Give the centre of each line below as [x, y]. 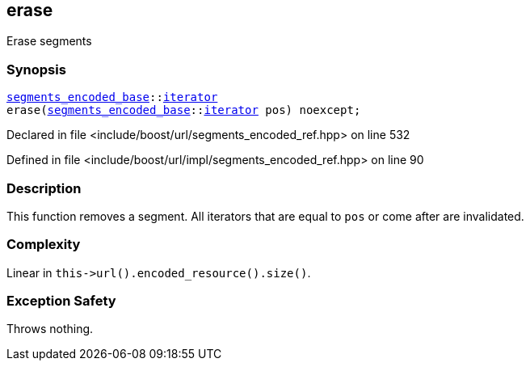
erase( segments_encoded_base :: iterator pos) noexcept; [184, 110]
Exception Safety [61, 301]
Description [44, 188]
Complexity [44, 245]
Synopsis [36, 69]
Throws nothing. [50, 329]
